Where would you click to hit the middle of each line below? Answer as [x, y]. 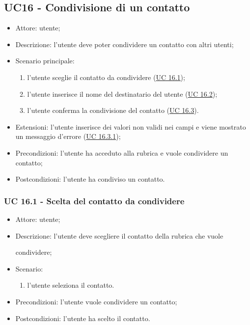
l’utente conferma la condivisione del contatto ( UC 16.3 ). [113, 110]
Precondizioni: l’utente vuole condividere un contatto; [96, 301]
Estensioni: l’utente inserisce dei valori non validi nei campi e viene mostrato [131, 126]
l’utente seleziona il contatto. [71, 285]
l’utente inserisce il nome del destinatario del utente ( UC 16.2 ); [122, 94]
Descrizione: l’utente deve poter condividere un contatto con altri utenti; [125, 44]
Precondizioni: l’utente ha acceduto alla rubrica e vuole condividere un [122, 152]
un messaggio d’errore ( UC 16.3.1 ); [68, 136]
